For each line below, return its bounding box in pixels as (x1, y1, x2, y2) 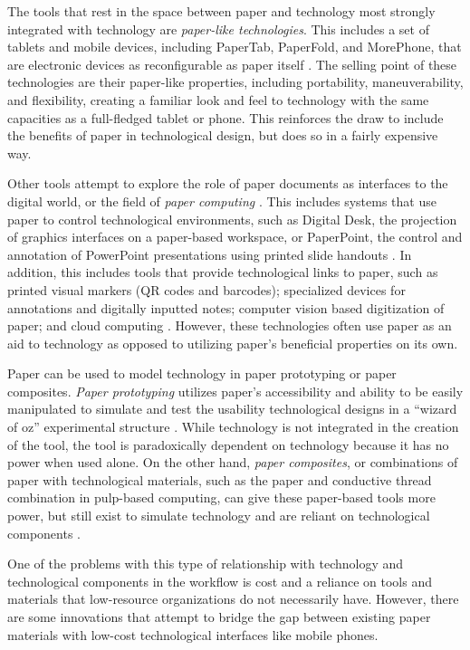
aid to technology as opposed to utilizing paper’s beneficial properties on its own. (7, 333, 458, 352)
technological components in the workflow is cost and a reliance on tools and (7, 571, 432, 590)
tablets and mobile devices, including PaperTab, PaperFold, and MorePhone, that (7, 37, 462, 56)
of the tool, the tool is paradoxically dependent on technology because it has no (7, 435, 449, 454)
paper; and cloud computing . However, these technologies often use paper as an (7, 316, 452, 335)
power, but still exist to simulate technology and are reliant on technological (7, 506, 430, 525)
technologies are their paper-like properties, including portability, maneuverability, (7, 72, 464, 91)
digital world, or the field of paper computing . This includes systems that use (7, 191, 436, 210)
